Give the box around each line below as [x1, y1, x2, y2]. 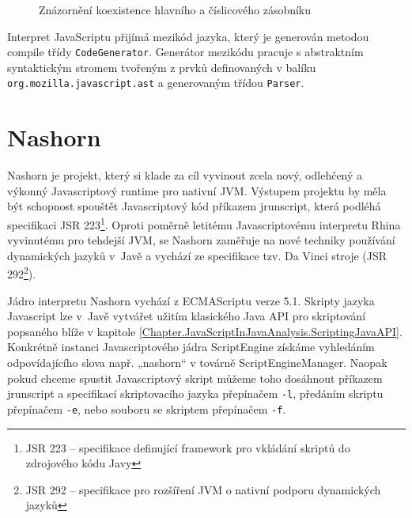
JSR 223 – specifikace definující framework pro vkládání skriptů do [25, 439, 350, 456]
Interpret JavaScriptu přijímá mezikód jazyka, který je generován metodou [7, 28, 369, 44]
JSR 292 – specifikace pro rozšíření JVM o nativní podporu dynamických [25, 481, 381, 497]
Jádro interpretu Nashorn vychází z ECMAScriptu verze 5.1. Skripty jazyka [7, 292, 375, 308]
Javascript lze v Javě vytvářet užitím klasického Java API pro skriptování [7, 308, 366, 324]
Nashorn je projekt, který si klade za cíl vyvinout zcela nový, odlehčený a [7, 167, 363, 183]
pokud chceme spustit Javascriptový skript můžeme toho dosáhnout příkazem [7, 369, 383, 386]
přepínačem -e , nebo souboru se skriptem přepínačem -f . [7, 400, 286, 417]
